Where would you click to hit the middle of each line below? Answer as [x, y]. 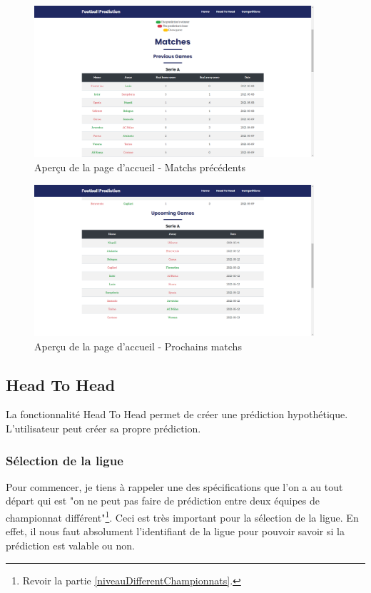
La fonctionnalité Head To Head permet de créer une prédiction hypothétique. [177, 414]
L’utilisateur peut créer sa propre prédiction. [103, 429]
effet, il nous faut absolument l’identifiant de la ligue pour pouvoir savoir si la [175, 531]
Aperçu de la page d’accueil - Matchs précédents [140, 167]
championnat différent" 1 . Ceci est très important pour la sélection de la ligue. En [182, 516]
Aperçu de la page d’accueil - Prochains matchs [138, 346]
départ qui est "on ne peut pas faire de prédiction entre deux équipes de [163, 501]
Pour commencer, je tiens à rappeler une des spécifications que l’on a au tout [174, 486]
